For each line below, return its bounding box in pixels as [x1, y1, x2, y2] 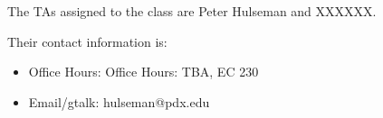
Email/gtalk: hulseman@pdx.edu [28, 92, 210, 111]
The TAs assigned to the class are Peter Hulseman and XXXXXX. [7, 2, 377, 20]
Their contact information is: [7, 32, 168, 50]
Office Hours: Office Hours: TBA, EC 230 [28, 62, 259, 81]
